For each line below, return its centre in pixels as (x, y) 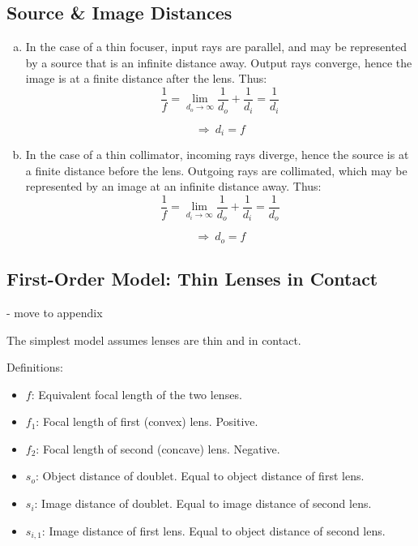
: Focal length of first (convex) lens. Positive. (147, 421)
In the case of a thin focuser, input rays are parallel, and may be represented (216, 47)
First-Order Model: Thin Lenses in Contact (192, 279)
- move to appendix (55, 312)
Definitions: (35, 367)
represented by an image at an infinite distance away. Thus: (173, 186)
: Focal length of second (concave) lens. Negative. (158, 448)
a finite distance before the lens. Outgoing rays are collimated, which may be (216, 170)
